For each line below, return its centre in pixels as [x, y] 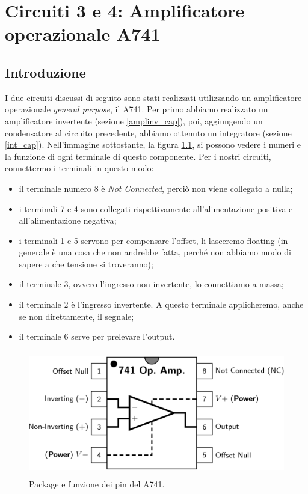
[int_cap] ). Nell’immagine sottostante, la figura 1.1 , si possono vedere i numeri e [153, 145]
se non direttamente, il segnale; [76, 316]
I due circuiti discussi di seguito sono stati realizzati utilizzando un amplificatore [153, 97]
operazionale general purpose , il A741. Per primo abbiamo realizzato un [137, 109]
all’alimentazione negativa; [68, 220]
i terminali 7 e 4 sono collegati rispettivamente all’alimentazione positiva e [156, 208]
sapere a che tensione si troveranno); [86, 264]
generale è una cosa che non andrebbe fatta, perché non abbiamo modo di [155, 252]
